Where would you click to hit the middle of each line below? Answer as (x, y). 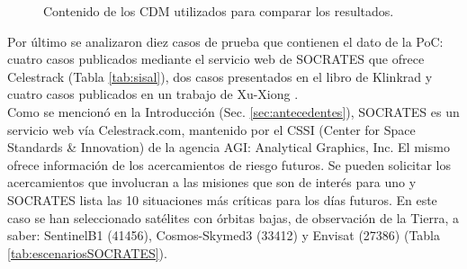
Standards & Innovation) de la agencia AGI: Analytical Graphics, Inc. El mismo (229, 147)
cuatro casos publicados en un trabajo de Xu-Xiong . (153, 94)
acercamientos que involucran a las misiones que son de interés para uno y (212, 182)
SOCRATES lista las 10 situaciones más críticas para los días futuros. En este (222, 199)
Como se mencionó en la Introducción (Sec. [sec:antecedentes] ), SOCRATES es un (233, 111)
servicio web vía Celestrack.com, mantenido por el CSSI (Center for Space (211, 129)
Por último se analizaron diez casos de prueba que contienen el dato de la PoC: (225, 41)
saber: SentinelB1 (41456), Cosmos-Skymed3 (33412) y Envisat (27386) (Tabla (224, 235)
